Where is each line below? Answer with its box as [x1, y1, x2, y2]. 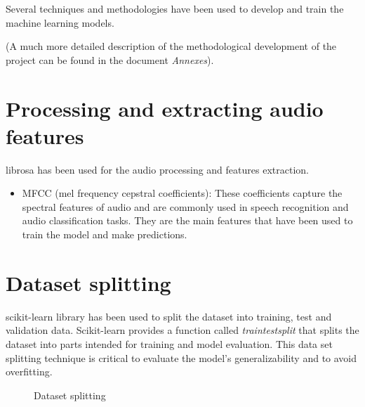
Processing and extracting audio [6, 93, 324, 122]
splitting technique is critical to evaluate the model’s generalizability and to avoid [6, 350, 357, 365]
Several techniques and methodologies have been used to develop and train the [6, 1, 344, 15]
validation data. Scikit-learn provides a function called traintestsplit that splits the [6, 323, 359, 337]
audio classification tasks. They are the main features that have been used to [22, 213, 353, 228]
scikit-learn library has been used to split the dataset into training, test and [6, 309, 332, 323]
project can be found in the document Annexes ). [6, 52, 214, 67]
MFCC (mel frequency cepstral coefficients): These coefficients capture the [22, 186, 343, 200]
